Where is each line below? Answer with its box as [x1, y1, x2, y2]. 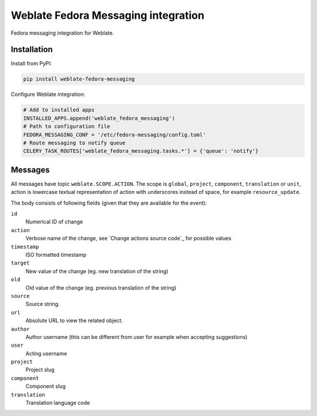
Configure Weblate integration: [11, 91, 85, 98]
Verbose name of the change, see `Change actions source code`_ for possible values [25, 235, 232, 242]
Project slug [25, 366, 55, 373]
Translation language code [25, 400, 90, 407]
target [11, 260, 30, 267]
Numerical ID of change [25, 218, 83, 226]
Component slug [25, 383, 66, 390]
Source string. [25, 300, 60, 308]
